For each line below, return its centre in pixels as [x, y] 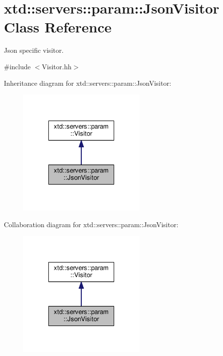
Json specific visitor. [34, 50]
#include [17, 66]
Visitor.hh [57, 66]
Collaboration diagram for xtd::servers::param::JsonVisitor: [91, 224]
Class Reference [58, 27]
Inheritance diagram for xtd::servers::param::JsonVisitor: [88, 83]
